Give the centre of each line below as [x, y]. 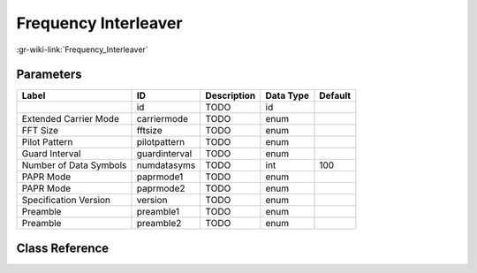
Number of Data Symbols [74, 165]
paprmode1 [160, 177]
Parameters [49, 75]
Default [335, 95]
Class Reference [63, 248]
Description [231, 95]
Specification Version [66, 201]
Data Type [287, 95]
